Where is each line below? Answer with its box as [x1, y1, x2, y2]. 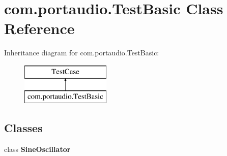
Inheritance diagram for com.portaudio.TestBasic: [4, 47, 159, 58]
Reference [4, 18, 75, 39]
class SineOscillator [4, 144, 71, 154]
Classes [4, 120, 43, 136]
